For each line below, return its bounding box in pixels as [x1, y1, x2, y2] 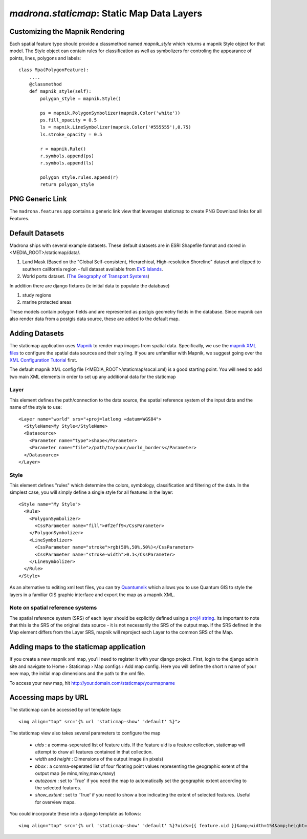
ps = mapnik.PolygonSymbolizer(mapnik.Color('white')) [40, 110, 181, 116]
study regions [22, 292, 51, 298]
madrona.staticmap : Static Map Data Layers [9, 8, 202, 19]
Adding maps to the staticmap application [9, 643, 146, 652]
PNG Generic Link [9, 195, 67, 203]
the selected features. [35, 784, 81, 791]
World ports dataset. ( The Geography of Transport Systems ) [22, 273, 149, 279]
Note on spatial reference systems [9, 604, 97, 612]
